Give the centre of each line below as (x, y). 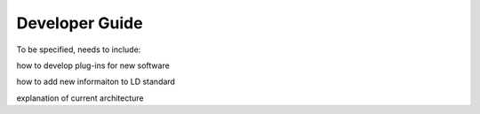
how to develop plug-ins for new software (93, 65)
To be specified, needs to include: (79, 49)
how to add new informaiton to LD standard (96, 82)
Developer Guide (80, 23)
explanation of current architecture (80, 98)
